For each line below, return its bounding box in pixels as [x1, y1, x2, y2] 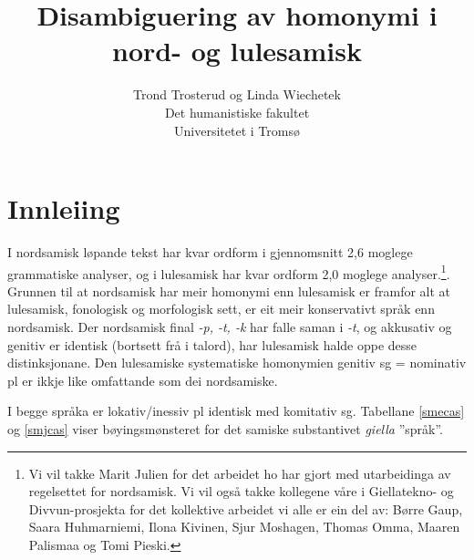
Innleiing [7, 190, 120, 227]
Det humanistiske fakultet [164, 102, 310, 121]
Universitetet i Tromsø [174, 120, 300, 140]
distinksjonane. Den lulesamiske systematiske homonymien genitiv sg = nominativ [7, 353, 467, 372]
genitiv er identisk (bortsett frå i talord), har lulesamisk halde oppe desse [7, 335, 417, 354]
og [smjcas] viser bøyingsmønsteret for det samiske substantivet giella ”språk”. [7, 420, 443, 439]
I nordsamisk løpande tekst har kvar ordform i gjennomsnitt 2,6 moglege [7, 243, 413, 262]
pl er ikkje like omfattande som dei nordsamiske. [7, 370, 278, 389]
